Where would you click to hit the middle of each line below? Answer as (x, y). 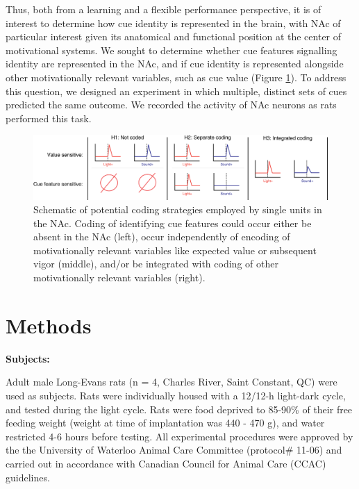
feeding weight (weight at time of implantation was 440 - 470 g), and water (165, 423)
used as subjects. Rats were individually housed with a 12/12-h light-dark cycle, (176, 395)
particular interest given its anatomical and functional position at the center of (174, 36)
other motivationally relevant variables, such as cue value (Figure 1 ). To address (176, 77)
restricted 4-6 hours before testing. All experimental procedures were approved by (179, 436)
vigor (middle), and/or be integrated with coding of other (156, 264)
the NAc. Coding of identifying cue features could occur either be (173, 223)
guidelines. (28, 477)
